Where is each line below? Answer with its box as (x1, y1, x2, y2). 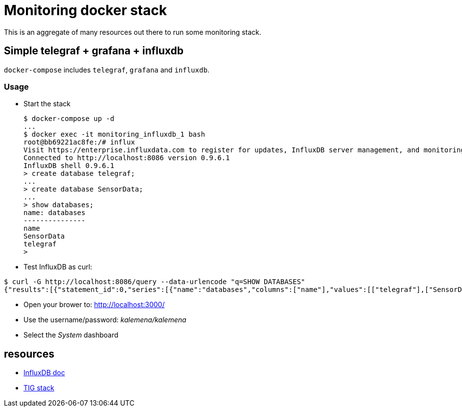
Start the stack (23, 99, 71, 108)
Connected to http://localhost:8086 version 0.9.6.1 (23, 154, 230, 162)
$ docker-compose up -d (23, 115, 115, 123)
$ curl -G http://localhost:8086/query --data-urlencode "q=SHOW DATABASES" (4, 278, 305, 286)
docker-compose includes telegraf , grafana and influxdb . (4, 65, 209, 74)
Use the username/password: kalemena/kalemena (23, 315, 186, 324)
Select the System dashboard (23, 331, 118, 339)
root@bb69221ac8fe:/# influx (23, 138, 135, 146)
